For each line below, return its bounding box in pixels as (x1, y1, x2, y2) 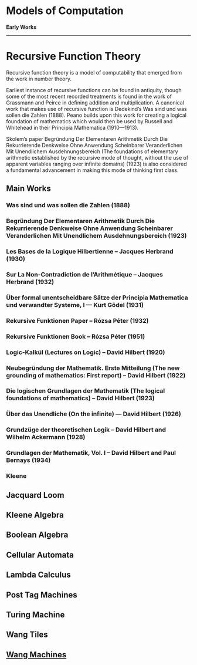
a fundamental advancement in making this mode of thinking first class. (6, 166, 179, 174)
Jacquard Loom (6, 490, 64, 500)
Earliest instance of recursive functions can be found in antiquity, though (6, 86, 182, 93)
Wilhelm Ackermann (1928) (6, 433, 86, 441)
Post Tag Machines (6, 590, 77, 600)
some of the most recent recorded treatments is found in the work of (6, 93, 172, 100)
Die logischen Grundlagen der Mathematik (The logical (6, 387, 165, 395)
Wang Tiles (6, 630, 48, 640)
